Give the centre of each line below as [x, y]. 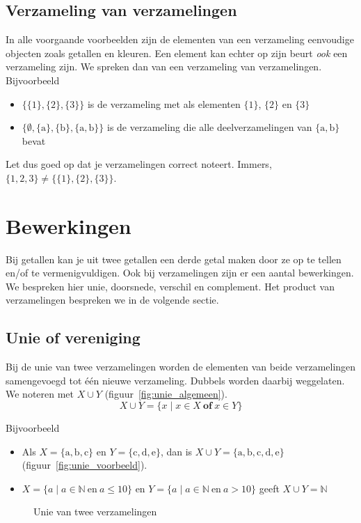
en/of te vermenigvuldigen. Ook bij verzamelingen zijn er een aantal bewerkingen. [180, 273]
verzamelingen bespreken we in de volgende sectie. [112, 300]
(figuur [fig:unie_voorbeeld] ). [85, 465]
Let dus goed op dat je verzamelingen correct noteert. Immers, [139, 164]
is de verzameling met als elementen [164, 103]
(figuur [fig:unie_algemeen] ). [166, 394]
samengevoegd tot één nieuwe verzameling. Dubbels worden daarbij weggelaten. [175, 380]
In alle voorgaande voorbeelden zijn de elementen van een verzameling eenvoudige [180, 39]
